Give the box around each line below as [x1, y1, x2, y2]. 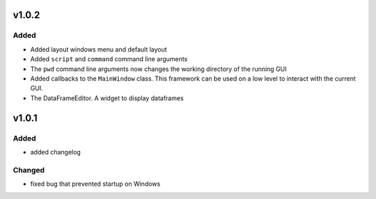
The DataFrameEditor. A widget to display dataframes [30, 94, 184, 102]
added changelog [30, 148, 81, 156]
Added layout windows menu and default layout [30, 45, 167, 54]
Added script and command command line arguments [30, 55, 188, 63]
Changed [13, 165, 45, 175]
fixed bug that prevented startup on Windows [30, 180, 161, 188]
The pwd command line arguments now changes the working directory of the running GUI [30, 65, 287, 73]
